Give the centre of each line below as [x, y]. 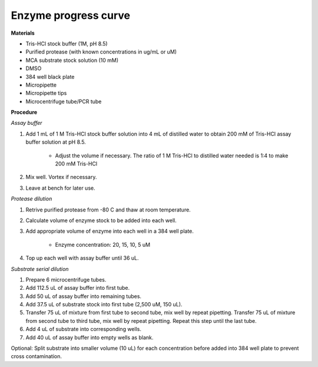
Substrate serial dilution [40, 269]
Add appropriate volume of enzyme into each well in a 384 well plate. [110, 231]
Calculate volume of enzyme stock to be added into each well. [101, 220]
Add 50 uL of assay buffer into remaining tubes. [83, 296]
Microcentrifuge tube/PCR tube [64, 101]
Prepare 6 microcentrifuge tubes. [66, 279]
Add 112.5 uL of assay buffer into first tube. [77, 288]
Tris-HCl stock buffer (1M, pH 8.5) [67, 44]
